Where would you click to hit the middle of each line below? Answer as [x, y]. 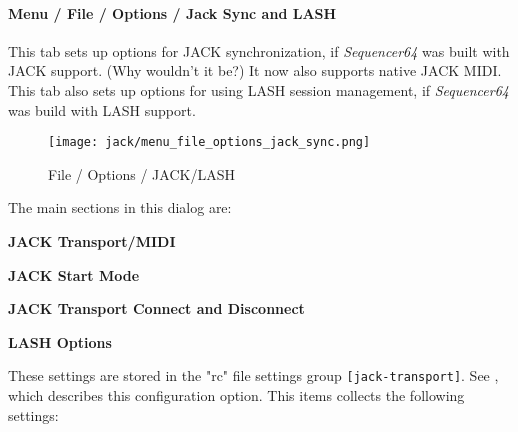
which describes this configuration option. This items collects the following [236, 395]
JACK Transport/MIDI [92, 241]
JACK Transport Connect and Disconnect [156, 308]
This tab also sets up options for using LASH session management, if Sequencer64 [258, 89]
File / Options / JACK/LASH [141, 173]
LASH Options [60, 341]
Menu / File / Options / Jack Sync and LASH [172, 12]
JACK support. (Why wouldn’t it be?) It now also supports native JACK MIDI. [255, 70]
